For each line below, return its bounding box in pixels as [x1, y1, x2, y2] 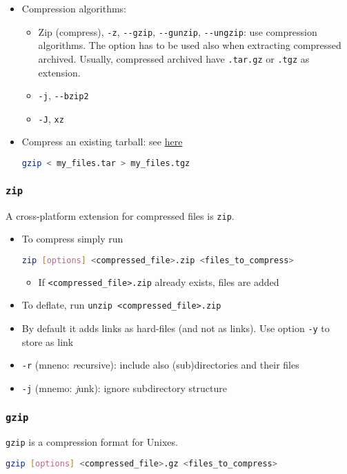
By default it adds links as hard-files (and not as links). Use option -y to [21, 321, 330, 336]
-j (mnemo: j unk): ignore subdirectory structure [21, 381, 227, 395]
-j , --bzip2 [38, 88, 89, 103]
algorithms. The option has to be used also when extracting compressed [38, 38, 341, 52]
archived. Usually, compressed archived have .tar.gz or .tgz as [38, 51, 310, 65]
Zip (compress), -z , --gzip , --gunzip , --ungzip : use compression [38, 24, 317, 39]
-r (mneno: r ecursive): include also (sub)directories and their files [21, 358, 299, 372]
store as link [21, 334, 74, 349]
